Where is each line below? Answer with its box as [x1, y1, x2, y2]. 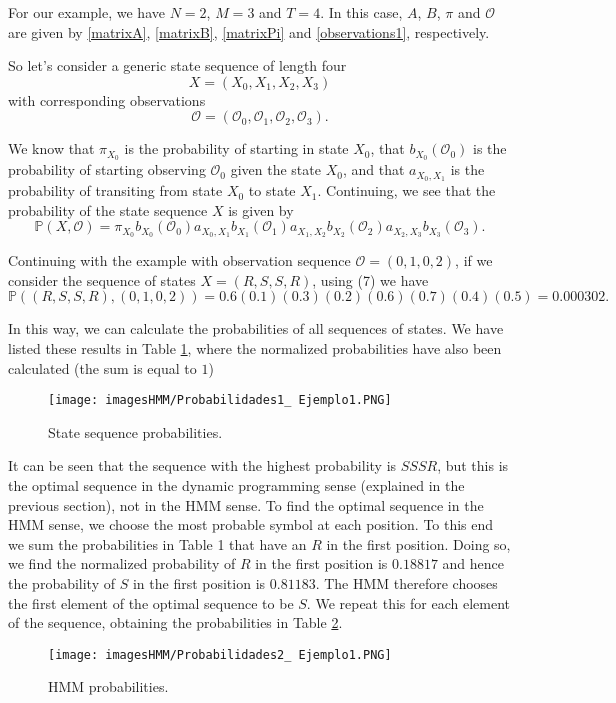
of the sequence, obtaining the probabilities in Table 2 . [8, 612, 343, 633]
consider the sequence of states [8, 269, 196, 290]
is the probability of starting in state [124, 138, 349, 159]
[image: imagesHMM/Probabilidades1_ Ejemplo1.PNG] [48, 393, 392, 408]
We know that [8, 138, 95, 159]
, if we [455, 250, 493, 271]
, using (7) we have [312, 269, 429, 290]
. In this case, [320, 2, 403, 22]
